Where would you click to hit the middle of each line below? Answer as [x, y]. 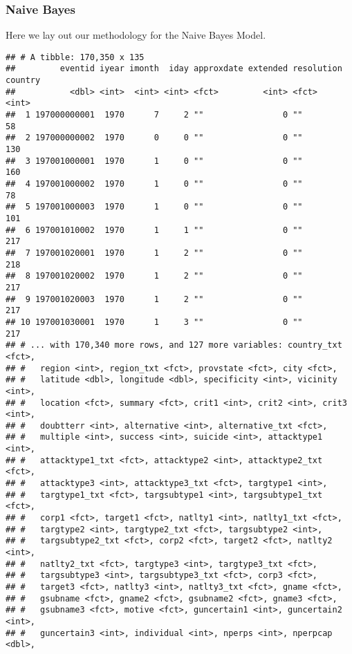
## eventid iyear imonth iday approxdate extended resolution [174, 69]
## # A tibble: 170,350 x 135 [75, 57]
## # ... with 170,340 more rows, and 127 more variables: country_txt [174, 345]
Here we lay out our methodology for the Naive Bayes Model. [136, 35]
